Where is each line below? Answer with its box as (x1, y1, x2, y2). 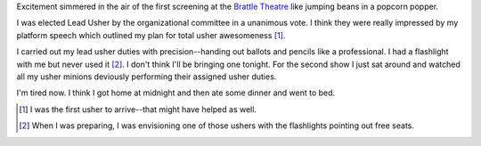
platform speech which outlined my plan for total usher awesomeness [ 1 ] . (16, 29, 286, 40)
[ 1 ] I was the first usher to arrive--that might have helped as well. (19, 103, 257, 115)
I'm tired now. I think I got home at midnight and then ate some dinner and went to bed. (16, 87, 336, 98)
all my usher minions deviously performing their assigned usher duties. (16, 71, 277, 82)
